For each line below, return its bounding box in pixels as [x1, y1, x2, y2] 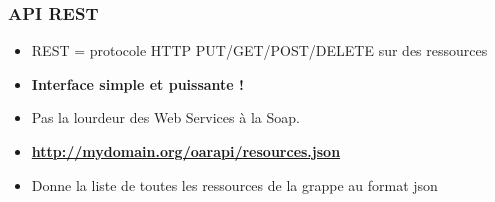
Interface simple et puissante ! [31, 73, 244, 94]
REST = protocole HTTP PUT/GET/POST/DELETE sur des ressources [31, 40, 488, 61]
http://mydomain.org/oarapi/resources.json [31, 141, 341, 161]
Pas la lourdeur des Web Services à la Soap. [31, 107, 300, 128]
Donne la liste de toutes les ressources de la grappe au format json [31, 174, 438, 195]
